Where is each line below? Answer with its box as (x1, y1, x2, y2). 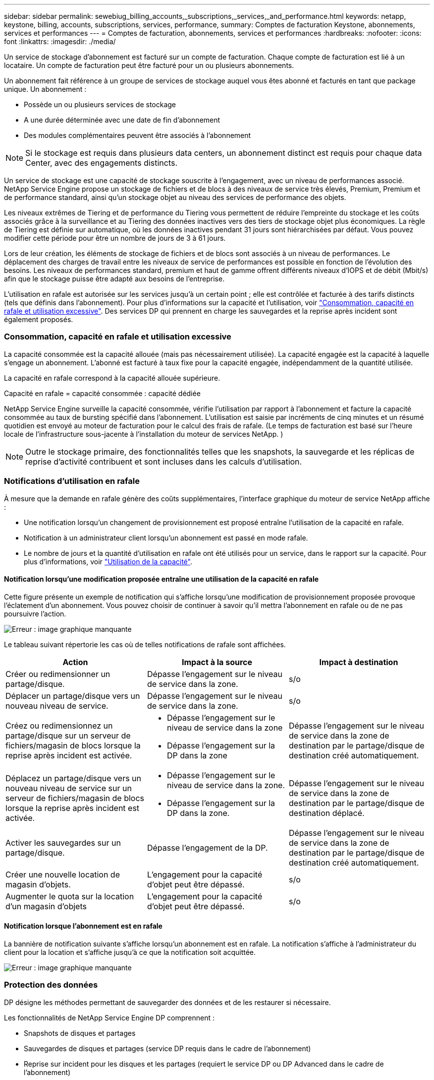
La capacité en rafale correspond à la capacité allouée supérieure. (4, 373, 220, 382)
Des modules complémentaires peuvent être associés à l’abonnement (24, 131, 251, 139)
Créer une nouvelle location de (5, 869, 120, 879)
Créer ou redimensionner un (5, 669, 110, 679)
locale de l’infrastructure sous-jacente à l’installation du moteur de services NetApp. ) (4, 429, 283, 438)
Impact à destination (319, 657, 398, 667)
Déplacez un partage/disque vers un (5, 773, 142, 783)
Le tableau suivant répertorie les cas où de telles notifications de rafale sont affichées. (4, 640, 286, 649)
